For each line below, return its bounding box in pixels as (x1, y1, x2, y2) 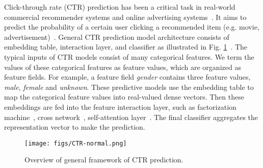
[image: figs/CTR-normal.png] (24, 139, 127, 147)
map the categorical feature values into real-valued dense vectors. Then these (4, 91, 244, 102)
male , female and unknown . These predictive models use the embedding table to (4, 81, 254, 92)
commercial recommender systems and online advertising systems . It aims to (4, 11, 247, 22)
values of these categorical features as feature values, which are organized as (4, 61, 241, 72)
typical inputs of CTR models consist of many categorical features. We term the (4, 51, 254, 62)
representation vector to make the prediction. (4, 122, 145, 132)
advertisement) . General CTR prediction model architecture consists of (4, 31, 229, 42)
